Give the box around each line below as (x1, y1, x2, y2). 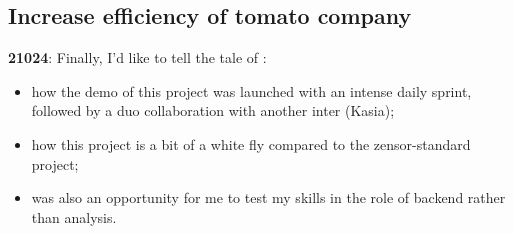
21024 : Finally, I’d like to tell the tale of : (8, 47, 267, 68)
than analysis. (31, 206, 117, 227)
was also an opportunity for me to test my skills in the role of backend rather (31, 187, 506, 208)
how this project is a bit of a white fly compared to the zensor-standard (31, 133, 471, 154)
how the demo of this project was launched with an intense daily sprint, (31, 80, 472, 101)
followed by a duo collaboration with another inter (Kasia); (31, 100, 395, 121)
